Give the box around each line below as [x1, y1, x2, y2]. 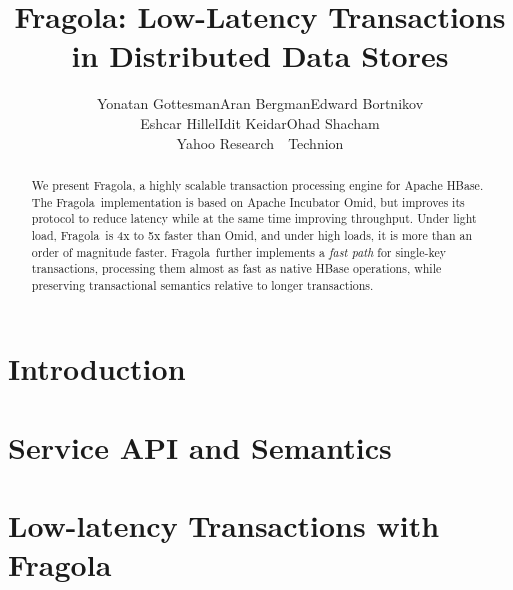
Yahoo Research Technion [176, 132, 344, 153]
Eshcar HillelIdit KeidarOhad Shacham [140, 112, 380, 133]
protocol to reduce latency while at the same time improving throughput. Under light [31, 210, 477, 227]
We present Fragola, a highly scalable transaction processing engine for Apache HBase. [31, 176, 484, 193]
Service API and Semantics [8, 426, 392, 467]
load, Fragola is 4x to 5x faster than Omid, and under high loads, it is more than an [31, 226, 473, 243]
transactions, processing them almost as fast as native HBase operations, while [31, 260, 442, 277]
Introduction [8, 348, 186, 389]
